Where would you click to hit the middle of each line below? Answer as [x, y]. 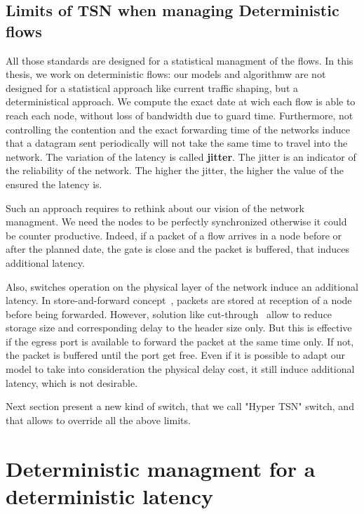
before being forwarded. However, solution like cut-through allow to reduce [169, 314]
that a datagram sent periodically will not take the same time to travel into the [177, 143]
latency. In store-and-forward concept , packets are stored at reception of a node [179, 300]
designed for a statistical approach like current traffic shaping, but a [152, 87]
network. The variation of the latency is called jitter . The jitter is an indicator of [181, 156]
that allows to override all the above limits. [98, 420]
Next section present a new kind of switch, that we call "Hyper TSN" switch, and [180, 406]
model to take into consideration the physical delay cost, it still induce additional [180, 369]
